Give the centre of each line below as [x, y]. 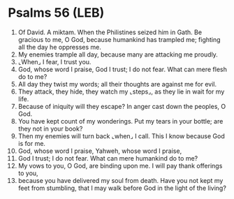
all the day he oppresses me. [60, 47]
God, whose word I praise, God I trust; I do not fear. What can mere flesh [123, 69]
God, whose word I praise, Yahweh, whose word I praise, [100, 151]
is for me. [32, 143]
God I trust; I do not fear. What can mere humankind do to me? [108, 158]
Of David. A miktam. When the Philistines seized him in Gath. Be [110, 32]
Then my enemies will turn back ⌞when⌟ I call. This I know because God [122, 136]
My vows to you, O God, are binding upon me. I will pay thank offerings [120, 165]
